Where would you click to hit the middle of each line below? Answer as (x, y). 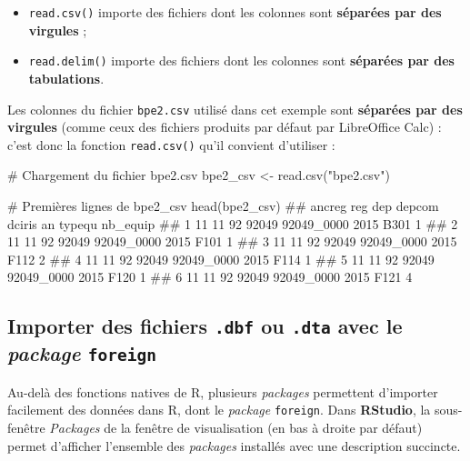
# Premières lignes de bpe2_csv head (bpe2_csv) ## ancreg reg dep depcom (223, 205)
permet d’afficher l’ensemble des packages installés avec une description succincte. (234, 445)
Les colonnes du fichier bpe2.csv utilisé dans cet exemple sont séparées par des (235, 109)
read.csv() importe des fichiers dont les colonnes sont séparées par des (235, 12)
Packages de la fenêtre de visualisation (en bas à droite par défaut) (236, 427)
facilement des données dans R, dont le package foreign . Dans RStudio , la (219, 410)
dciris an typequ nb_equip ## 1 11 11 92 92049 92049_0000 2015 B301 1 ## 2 (233, 223)
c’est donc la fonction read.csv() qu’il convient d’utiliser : (171, 144)
